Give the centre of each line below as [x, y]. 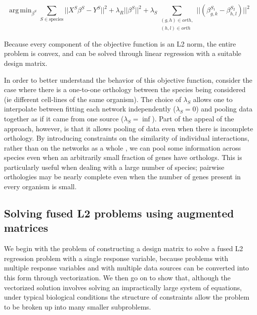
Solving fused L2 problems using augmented [119, 213]
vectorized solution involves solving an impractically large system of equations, [123, 287]
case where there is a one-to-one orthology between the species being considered [125, 89]
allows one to [213, 99]
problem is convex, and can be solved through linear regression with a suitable [123, 53]
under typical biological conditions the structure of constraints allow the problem [127, 297]
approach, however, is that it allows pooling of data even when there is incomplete [128, 128]
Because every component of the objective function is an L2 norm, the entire [120, 43]
